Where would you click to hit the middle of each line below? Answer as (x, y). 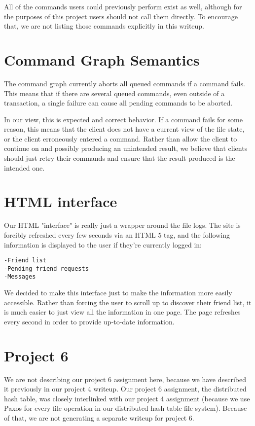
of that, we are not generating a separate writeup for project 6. (99, 418)
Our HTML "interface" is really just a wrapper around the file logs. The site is (122, 225)
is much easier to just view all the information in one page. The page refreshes (122, 312)
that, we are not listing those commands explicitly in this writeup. (104, 26)
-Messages (20, 277)
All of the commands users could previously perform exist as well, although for (123, 6)
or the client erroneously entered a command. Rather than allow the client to (121, 138)
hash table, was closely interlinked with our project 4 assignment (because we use (127, 398)
